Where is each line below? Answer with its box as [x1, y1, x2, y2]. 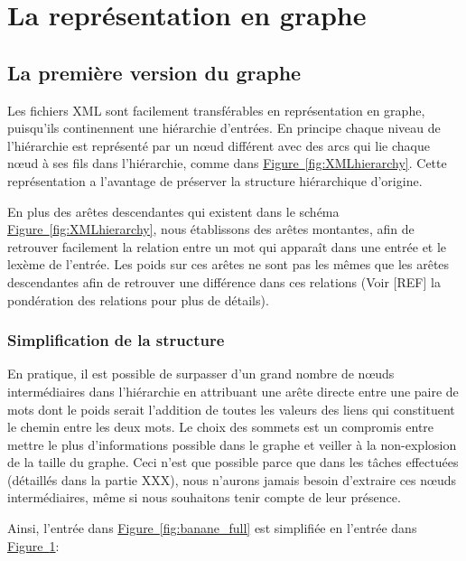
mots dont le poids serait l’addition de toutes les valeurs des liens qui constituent [7, 399, 455, 418]
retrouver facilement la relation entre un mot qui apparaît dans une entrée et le [7, 237, 447, 256]
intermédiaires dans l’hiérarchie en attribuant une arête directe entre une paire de [7, 381, 459, 400]
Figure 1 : [7, 536, 60, 555]
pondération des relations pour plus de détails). [7, 290, 269, 309]
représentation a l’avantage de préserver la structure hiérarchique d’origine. [7, 171, 423, 190]
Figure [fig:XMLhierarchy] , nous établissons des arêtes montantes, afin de [7, 220, 415, 238]
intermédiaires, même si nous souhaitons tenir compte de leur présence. [7, 488, 401, 507]
